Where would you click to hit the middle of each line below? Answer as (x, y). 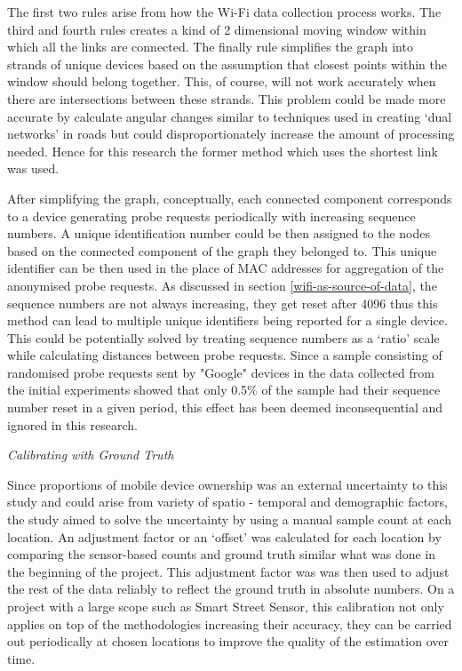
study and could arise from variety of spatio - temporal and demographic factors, (228, 502)
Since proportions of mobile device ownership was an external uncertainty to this (227, 484)
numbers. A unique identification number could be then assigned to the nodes (219, 233)
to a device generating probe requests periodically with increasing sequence (211, 216)
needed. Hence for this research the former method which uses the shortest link (223, 151)
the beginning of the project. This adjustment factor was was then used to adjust (228, 571)
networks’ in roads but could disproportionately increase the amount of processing (231, 134)
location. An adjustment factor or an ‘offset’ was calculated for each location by (224, 536)
